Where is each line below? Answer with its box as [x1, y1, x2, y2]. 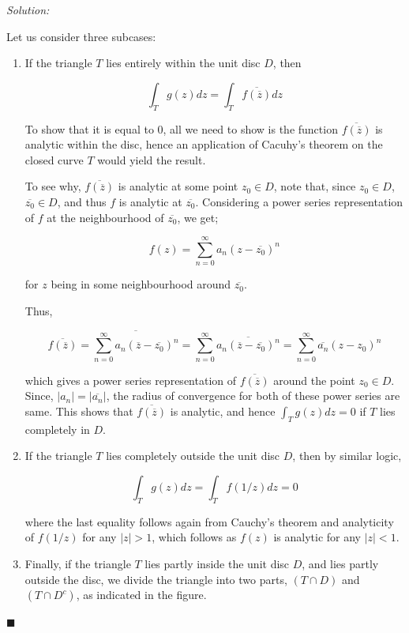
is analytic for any [273, 529, 361, 545]
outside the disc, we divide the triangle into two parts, [24, 571, 287, 587]
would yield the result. [97, 151, 206, 168]
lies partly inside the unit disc [144, 555, 290, 571]
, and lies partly [302, 555, 379, 571]
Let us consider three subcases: [6, 28, 156, 44]
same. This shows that [24, 402, 133, 419]
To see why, [24, 178, 81, 194]
